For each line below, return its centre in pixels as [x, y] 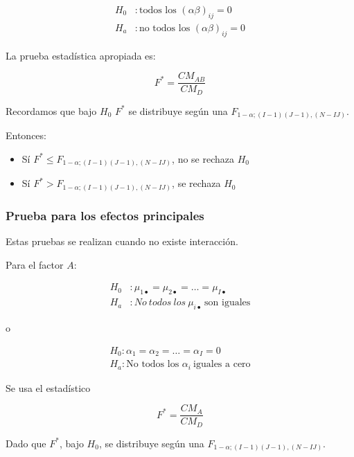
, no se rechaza [203, 158]
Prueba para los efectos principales [105, 215]
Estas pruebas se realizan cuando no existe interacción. [122, 241]
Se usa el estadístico [48, 387]
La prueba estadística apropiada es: [81, 55]
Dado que [26, 443]
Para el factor [35, 264]
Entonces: [26, 135]
